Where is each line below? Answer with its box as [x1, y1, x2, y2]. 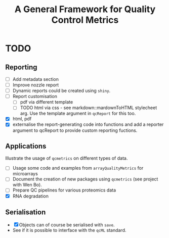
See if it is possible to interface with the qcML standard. [12, 227, 126, 233]
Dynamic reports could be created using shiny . [12, 87, 111, 94]
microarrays [12, 171, 38, 177]
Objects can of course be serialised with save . [19, 222, 115, 228]
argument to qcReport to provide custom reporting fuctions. [12, 127, 138, 133]
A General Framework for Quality [14, 4, 156, 15]
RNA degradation [12, 193, 49, 199]
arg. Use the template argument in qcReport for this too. [20, 110, 136, 117]
